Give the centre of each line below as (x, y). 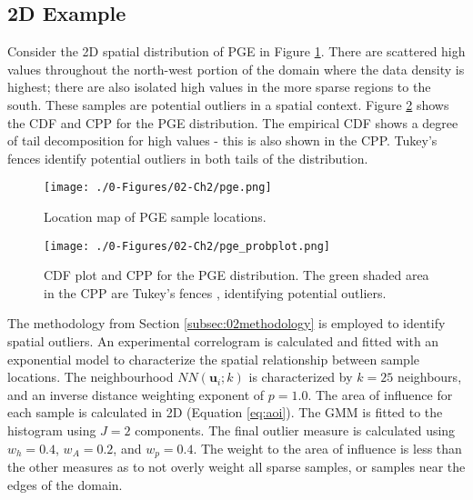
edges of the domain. (65, 484)
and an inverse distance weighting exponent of (136, 394)
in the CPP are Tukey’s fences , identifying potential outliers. (215, 292)
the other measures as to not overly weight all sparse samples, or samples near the (236, 467)
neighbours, (429, 377)
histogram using (52, 430)
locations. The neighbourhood (91, 377)
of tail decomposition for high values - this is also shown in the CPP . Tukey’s (222, 140)
